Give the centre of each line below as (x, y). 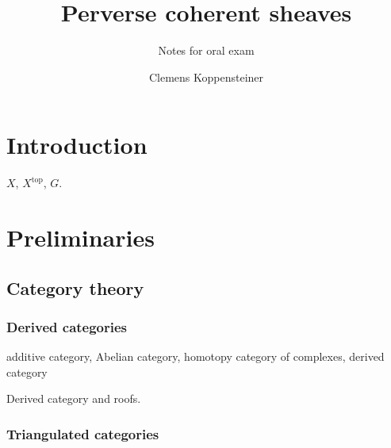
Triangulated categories (83, 433)
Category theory (75, 287)
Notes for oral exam (206, 50)
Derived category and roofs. (74, 398)
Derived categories (67, 326)
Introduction (77, 145)
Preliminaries (80, 237)
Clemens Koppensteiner (206, 77)
